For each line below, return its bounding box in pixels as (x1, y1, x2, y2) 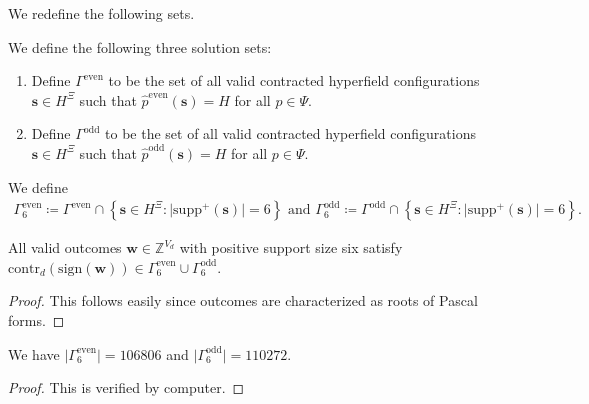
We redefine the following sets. (8, 3, 195, 23)
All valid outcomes (8, 237, 122, 258)
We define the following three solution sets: (8, 36, 272, 57)
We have (8, 343, 60, 364)
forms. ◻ (8, 309, 65, 330)
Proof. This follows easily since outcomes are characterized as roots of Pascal (8, 290, 478, 311)
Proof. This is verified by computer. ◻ (8, 377, 245, 398)
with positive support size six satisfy (179, 237, 403, 258)
